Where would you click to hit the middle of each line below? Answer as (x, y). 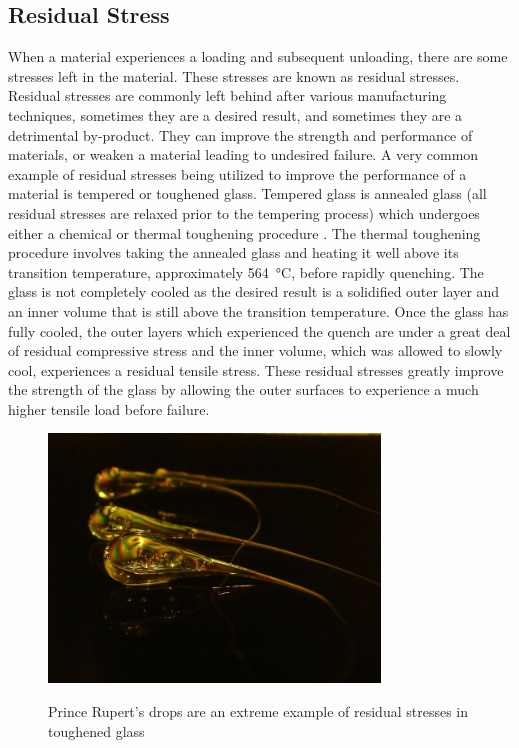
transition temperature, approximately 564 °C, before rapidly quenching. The (246, 271)
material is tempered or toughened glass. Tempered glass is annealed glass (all (247, 193)
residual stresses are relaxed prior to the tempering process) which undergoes (244, 212)
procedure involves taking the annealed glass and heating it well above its (233, 252)
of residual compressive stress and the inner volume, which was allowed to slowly (255, 350)
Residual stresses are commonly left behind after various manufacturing (227, 95)
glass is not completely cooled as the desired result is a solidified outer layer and (254, 291)
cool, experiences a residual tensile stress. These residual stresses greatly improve (256, 369)
